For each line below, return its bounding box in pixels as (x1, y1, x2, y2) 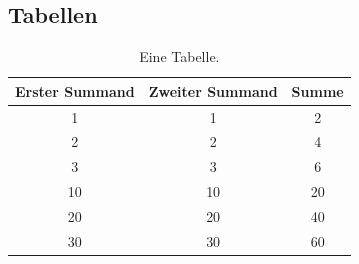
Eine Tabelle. (139, 46, 220, 67)
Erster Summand (15, 80, 135, 101)
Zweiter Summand (148, 80, 278, 101)
